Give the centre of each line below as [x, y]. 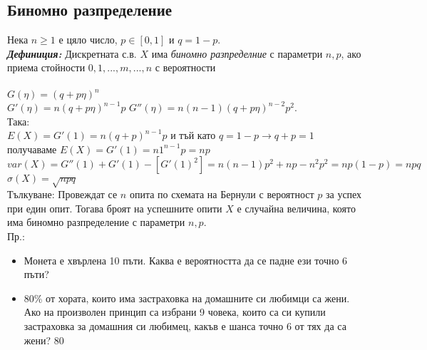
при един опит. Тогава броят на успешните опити [115, 208]
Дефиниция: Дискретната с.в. [72, 53]
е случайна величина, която [296, 208]
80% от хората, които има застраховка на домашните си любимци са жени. [187, 298]
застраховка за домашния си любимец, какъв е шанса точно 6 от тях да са [185, 325]
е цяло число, [88, 40]
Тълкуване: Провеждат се [62, 194]
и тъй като [193, 135]
